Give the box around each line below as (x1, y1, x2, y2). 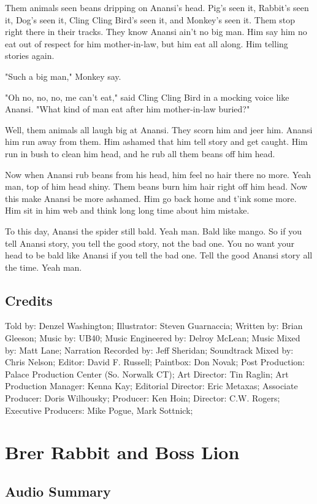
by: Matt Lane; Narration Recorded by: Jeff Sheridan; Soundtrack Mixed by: (5, 343, 294, 356)
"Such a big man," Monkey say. (5, 69, 121, 82)
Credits (5, 290, 53, 309)
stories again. (5, 49, 55, 62)
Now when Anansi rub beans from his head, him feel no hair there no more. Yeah (5, 168, 311, 180)
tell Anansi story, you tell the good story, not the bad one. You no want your (5, 236, 295, 249)
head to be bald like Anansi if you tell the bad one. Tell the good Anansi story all (5, 249, 313, 262)
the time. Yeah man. (5, 260, 82, 273)
